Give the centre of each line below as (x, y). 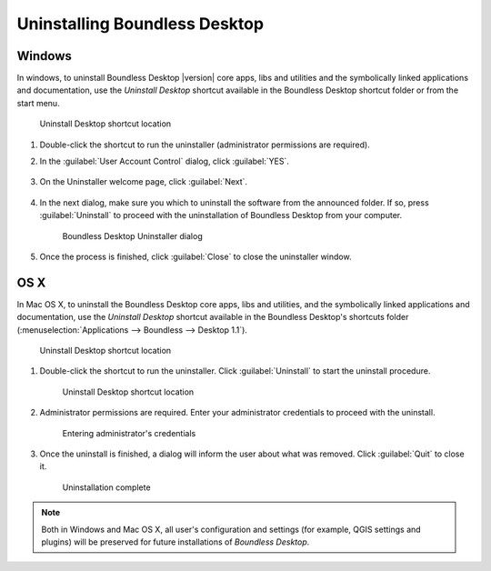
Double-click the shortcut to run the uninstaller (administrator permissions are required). (205, 145)
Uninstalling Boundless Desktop (140, 24)
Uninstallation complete (106, 487)
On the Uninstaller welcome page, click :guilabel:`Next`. (144, 182)
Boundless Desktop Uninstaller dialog (133, 235)
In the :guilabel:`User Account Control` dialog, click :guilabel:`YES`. (165, 161)
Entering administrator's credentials (129, 433)
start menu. (38, 103)
